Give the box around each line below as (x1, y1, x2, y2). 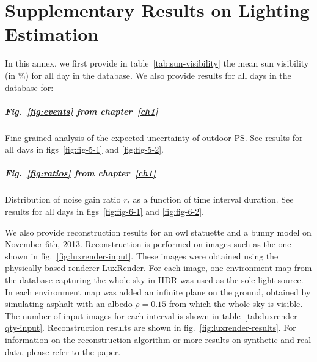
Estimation (5, 21, 99, 46)
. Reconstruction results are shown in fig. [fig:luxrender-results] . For (42, 321, 296, 334)
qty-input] (5, 321, 43, 334)
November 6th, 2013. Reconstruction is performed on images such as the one (5, 237, 291, 250)
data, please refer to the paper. (5, 345, 121, 358)
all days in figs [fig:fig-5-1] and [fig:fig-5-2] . (5, 143, 164, 156)
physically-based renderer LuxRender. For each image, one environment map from (5, 261, 312, 274)
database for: (5, 81, 54, 93)
